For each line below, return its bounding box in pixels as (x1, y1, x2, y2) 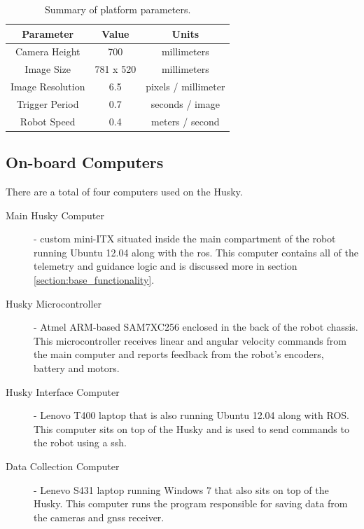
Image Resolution (10, 79, 85, 94)
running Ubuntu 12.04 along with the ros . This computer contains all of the (34, 245, 358, 259)
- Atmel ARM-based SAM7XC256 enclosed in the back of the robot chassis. (34, 320, 358, 334)
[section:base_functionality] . (34, 273, 155, 287)
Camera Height (15, 44, 80, 59)
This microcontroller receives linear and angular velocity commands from (34, 333, 346, 348)
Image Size (24, 62, 71, 76)
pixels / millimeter (146, 79, 225, 94)
